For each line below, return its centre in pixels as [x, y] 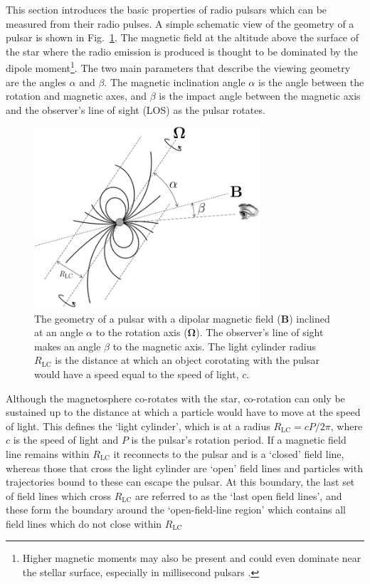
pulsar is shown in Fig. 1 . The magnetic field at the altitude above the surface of [183, 37]
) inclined [310, 318]
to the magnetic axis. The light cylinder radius [214, 346]
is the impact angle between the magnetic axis [260, 96]
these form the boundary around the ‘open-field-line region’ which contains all [176, 510]
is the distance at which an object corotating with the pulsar [187, 360]
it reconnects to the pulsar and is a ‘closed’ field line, [229, 453]
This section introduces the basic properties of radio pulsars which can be [166, 9]
